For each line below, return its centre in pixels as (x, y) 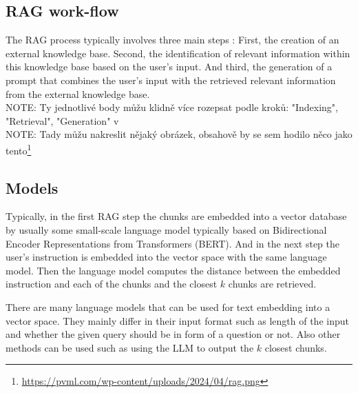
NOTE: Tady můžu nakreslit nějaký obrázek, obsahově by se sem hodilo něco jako (179, 134)
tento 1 (19, 149)
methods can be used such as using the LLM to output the (130, 347)
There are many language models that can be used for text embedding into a (168, 306)
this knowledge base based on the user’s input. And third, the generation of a (169, 67)
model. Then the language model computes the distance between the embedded (173, 270)
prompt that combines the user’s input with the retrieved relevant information (171, 80)
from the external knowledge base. (78, 93)
